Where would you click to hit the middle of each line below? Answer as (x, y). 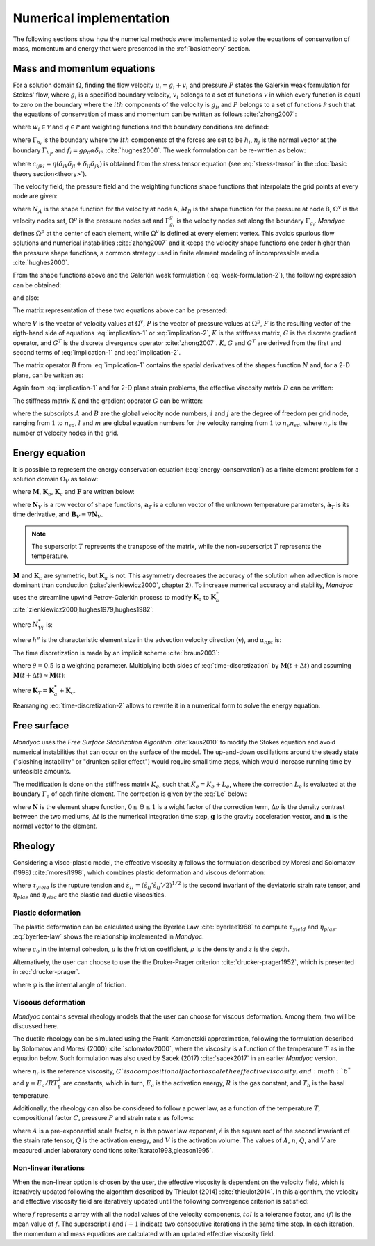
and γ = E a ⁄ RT (35, 1084)
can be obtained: (37, 285)
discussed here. (36, 1026)
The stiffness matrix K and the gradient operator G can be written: (108, 401)
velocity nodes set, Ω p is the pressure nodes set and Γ (91, 220)
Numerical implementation (91, 18)
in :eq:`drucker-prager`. (46, 972)
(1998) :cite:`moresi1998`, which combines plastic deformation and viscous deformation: (139, 872)
